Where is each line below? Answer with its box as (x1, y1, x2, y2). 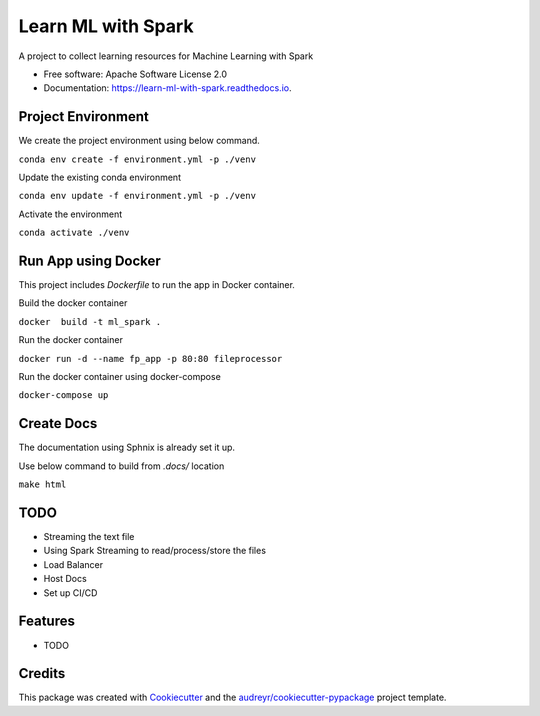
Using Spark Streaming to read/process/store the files (43, 545, 267, 557)
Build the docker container (18, 297, 128, 309)
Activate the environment (18, 208, 123, 220)
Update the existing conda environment (18, 171, 182, 184)
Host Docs (43, 573, 87, 585)
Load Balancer (43, 558, 104, 570)
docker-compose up (18, 390, 109, 401)
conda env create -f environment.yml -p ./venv (18, 153, 257, 165)
